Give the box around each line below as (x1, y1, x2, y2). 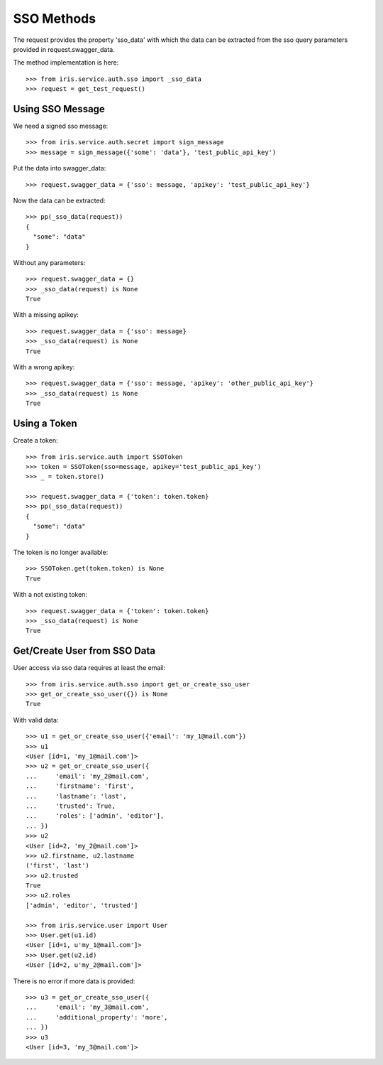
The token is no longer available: (13, 548, 109, 557)
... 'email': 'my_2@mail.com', (26, 772, 150, 780)
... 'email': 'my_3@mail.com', (26, 1003, 150, 1012)
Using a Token (13, 418, 77, 430)
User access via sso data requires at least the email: (13, 664, 166, 672)
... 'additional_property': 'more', (26, 1013, 168, 1021)
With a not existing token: (13, 590, 88, 599)
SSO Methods (13, 11, 96, 26)
